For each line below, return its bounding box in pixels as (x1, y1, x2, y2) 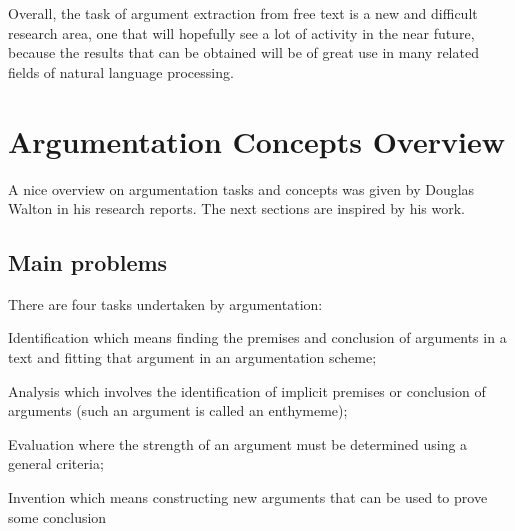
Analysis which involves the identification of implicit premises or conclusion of (8, 380, 486, 401)
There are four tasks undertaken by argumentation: (8, 293, 323, 314)
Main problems (8, 247, 168, 278)
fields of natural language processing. (8, 61, 234, 82)
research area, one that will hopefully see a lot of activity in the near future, (8, 22, 475, 43)
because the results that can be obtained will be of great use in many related (8, 42, 479, 63)
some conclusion (8, 506, 107, 527)
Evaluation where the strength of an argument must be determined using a (8, 433, 468, 454)
